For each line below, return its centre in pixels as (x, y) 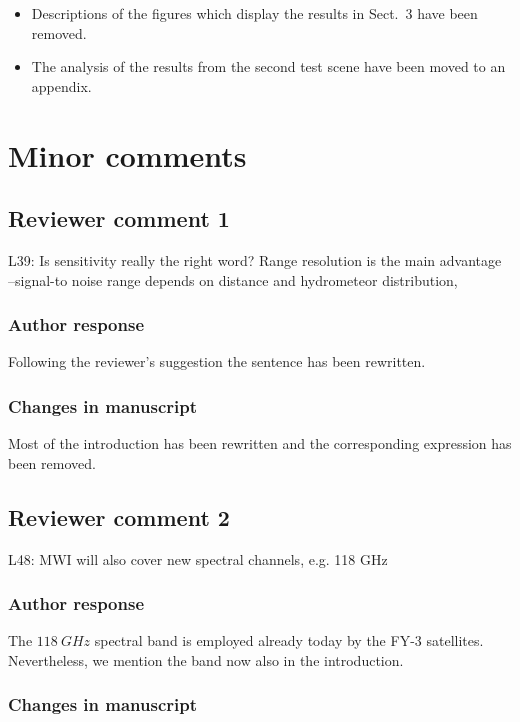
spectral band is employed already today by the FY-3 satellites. (289, 640)
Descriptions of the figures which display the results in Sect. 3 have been (254, 13)
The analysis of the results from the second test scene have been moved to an (268, 66)
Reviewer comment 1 (119, 218)
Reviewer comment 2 (119, 516)
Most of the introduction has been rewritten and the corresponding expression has (260, 443)
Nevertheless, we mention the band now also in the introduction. (206, 659)
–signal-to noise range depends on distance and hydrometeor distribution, (233, 279)
